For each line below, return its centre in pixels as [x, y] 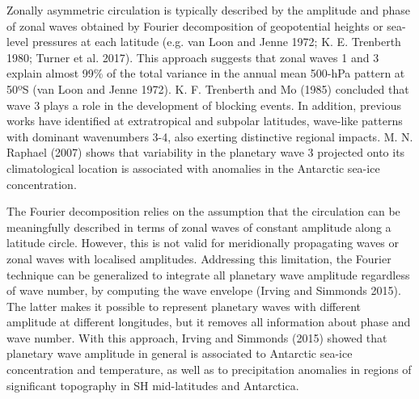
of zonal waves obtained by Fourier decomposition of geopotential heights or [195, 25]
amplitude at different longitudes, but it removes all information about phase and [209, 322]
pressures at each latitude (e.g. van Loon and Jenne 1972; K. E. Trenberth [216, 42]
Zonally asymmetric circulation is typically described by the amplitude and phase [208, 10]
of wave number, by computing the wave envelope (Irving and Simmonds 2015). [204, 290]
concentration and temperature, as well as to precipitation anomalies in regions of [209, 370]
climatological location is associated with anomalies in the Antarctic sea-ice [193, 168]
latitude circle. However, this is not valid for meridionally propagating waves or [203, 243]
